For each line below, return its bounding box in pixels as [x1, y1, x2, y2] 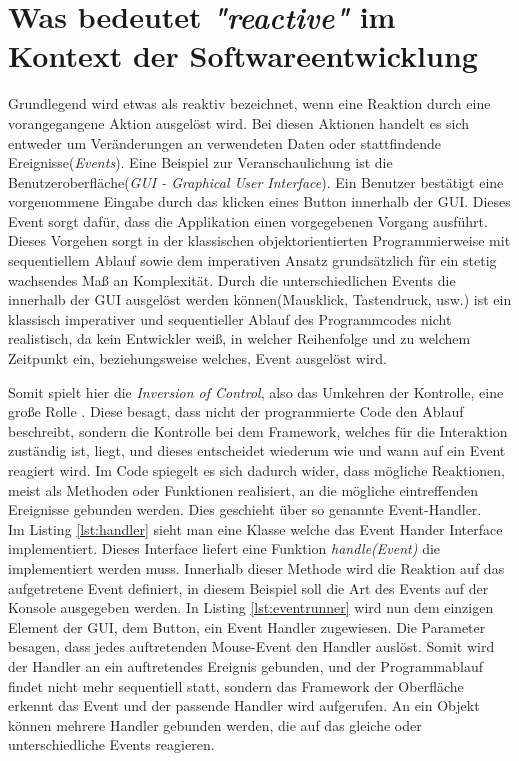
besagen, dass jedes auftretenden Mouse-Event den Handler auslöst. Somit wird [8, 636, 495, 657]
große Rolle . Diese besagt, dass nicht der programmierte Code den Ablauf [8, 401, 464, 422]
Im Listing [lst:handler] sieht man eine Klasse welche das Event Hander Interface [8, 518, 503, 539]
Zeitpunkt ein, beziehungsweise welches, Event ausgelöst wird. [8, 348, 387, 369]
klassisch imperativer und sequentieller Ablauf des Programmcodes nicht [8, 308, 452, 329]
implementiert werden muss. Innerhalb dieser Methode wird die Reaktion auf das [8, 557, 505, 578]
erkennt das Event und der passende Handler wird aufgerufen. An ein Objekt [8, 695, 480, 716]
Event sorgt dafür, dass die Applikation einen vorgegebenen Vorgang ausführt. [8, 210, 488, 231]
